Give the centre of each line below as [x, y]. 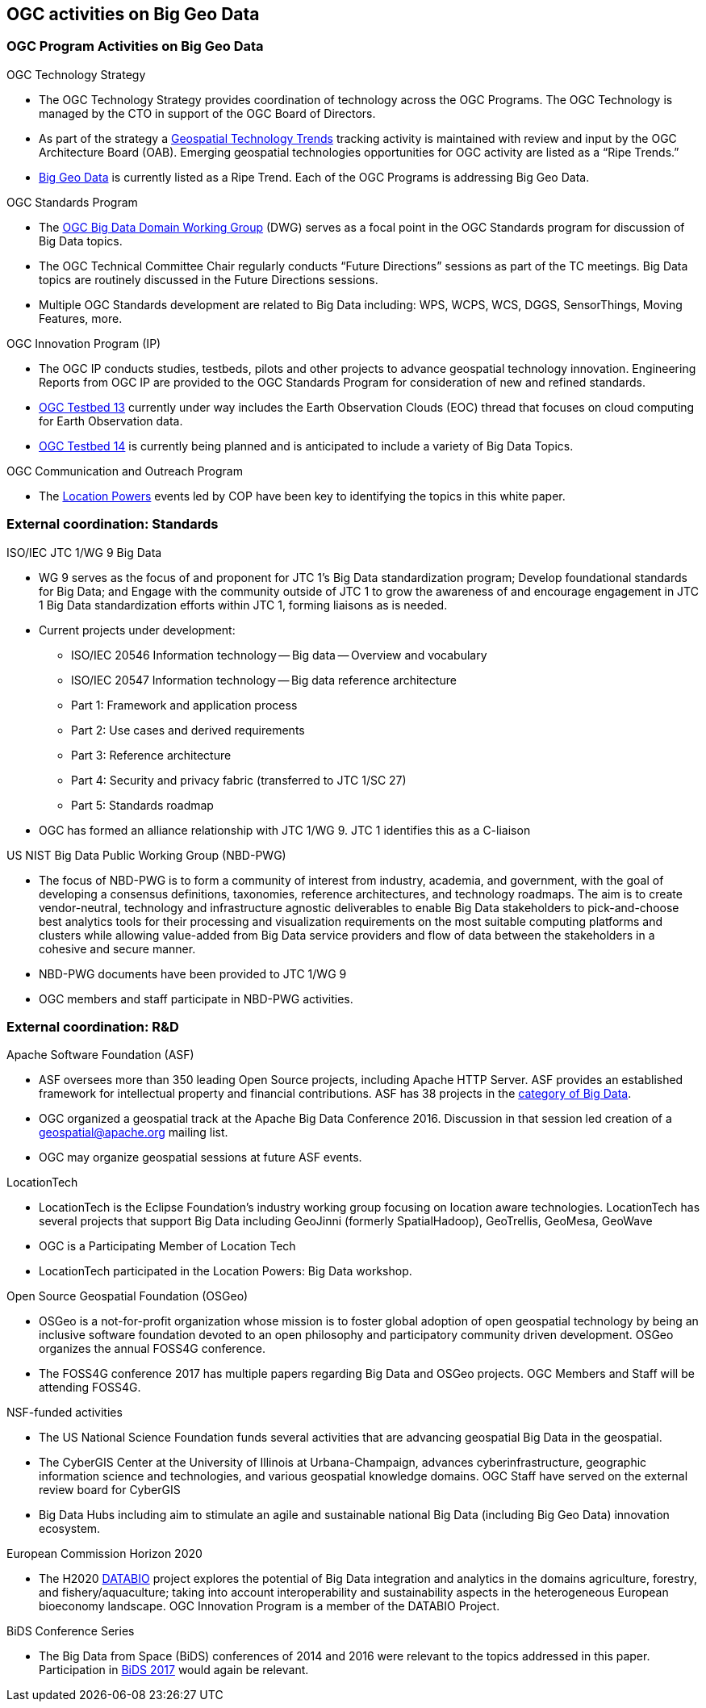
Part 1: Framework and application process [184, 705]
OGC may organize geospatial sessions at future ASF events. [201, 1158]
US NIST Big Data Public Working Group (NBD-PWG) [146, 855]
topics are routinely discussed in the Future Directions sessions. [209, 279]
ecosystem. [70, 1529]
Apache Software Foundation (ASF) [100, 1055]
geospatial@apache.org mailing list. [134, 1132]
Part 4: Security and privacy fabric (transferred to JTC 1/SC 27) [239, 780]
